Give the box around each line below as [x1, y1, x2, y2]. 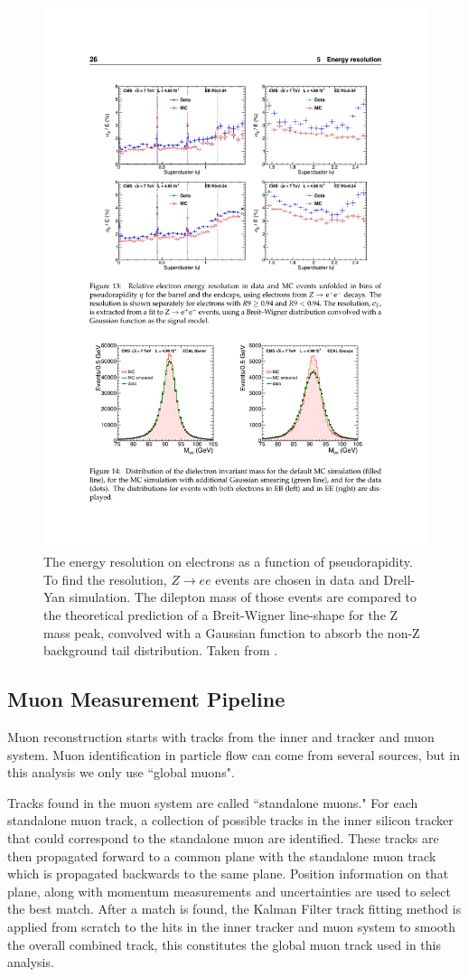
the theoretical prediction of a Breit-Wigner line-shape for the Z [43, 606, 398, 625]
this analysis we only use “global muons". [7, 763, 235, 782]
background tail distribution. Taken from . [43, 641, 278, 660]
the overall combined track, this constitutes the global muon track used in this [7, 935, 441, 954]
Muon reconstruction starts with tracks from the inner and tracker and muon [7, 728, 435, 747]
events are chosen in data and [215, 569, 379, 588]
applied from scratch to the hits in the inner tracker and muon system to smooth [7, 916, 456, 935]
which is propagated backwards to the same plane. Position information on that [7, 864, 449, 883]
